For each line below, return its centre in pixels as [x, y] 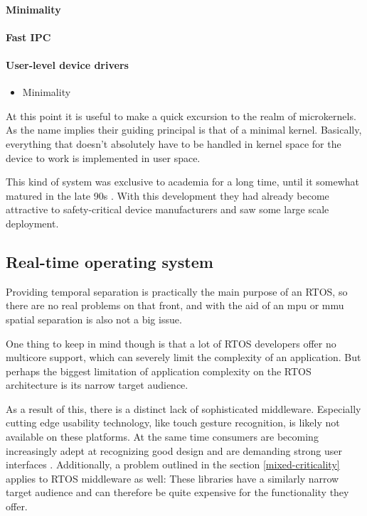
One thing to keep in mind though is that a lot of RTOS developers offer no [171, 343]
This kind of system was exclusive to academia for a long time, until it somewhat [183, 182]
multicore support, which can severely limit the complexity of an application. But [183, 357]
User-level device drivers [67, 64]
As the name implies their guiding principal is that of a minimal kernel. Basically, [184, 130]
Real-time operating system [110, 261]
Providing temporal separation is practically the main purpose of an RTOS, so [177, 291]
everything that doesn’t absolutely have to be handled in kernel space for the [174, 143]
